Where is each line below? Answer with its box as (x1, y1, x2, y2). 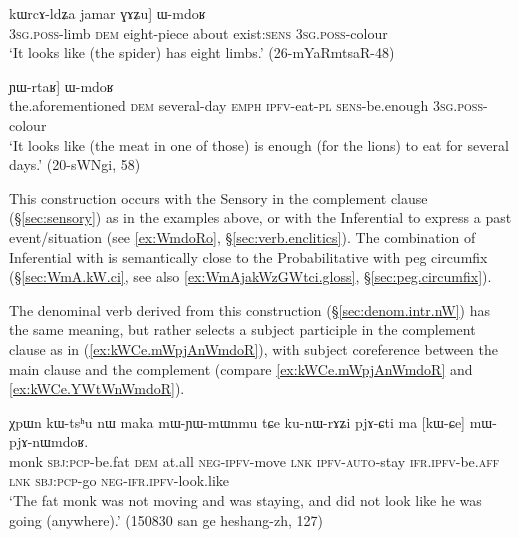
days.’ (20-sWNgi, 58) (9, 154, 141, 175)
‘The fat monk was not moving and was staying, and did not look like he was (9, 490, 482, 511)
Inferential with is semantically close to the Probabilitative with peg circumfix (9, 246, 488, 267)
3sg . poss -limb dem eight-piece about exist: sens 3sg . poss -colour (9, 22, 388, 43)
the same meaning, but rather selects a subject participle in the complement (9, 319, 476, 340)
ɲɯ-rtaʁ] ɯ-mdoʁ (9, 75, 114, 96)
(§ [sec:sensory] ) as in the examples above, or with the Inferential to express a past (9, 207, 512, 228)
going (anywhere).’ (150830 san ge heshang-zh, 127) (9, 509, 324, 530)
